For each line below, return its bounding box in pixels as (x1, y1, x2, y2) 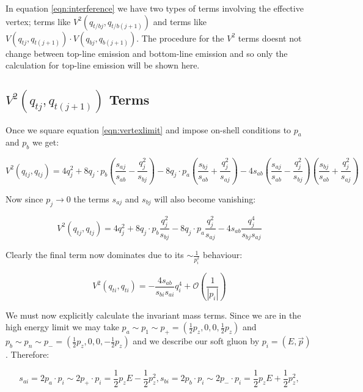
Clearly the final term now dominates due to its (5, 248, 184, 261)
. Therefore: (5, 348, 50, 361)
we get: (32, 136, 59, 149)
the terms (73, 192, 109, 205)
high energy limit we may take (5, 320, 119, 333)
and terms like (153, 15, 207, 28)
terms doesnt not (238, 31, 302, 44)
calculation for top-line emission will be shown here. (5, 59, 200, 72)
